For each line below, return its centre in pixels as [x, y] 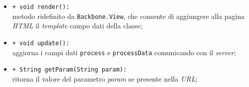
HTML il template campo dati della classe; [77, 26]
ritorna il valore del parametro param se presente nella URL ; [105, 78]
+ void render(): [41, 7]
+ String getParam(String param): [69, 70]
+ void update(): [41, 43]
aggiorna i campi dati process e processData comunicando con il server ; [124, 52]
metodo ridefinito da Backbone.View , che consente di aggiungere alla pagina [128, 16]
